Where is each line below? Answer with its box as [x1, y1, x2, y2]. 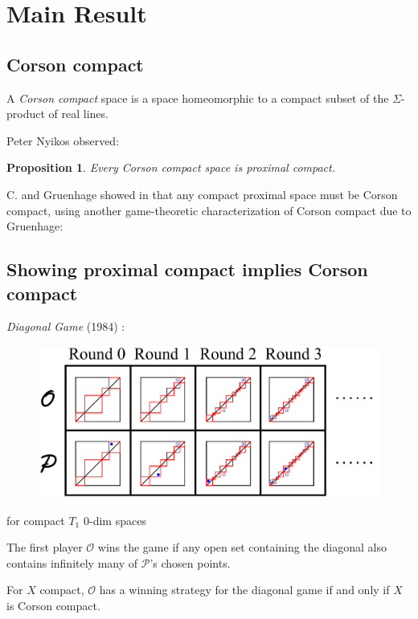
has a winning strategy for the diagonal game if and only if [99, 581, 390, 598]
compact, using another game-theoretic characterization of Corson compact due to [6, 202, 412, 218]
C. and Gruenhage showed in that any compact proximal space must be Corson [6, 185, 398, 202]
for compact [6, 511, 65, 528]
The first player [6, 539, 83, 556]
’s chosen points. [150, 554, 231, 571]
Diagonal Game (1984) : [6, 318, 125, 335]
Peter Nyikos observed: [6, 132, 120, 149]
